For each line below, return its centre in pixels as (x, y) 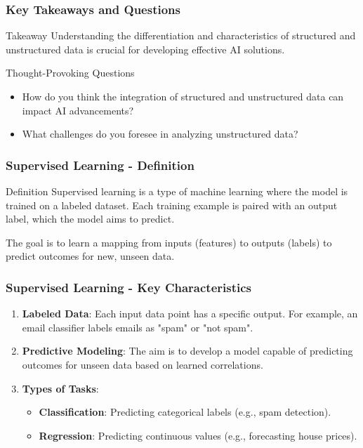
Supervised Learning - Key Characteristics (129, 287)
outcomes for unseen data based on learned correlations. (143, 364)
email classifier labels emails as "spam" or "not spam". (138, 327)
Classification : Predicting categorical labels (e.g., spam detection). (185, 412)
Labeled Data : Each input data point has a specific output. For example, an (190, 314)
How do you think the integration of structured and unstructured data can (183, 96)
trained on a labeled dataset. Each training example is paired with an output (172, 205)
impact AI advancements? (78, 110)
